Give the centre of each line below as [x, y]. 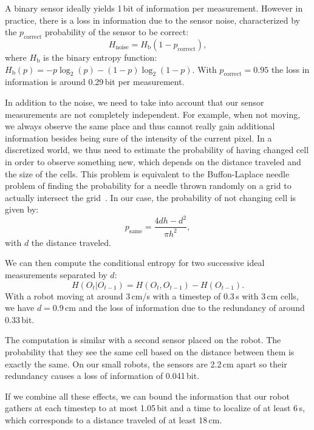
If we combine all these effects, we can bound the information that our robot [147, 396]
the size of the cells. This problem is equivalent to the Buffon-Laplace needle [147, 173]
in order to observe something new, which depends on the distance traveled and [153, 161]
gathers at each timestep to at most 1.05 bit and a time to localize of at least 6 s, [155, 408]
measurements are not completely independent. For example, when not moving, [153, 114]
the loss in [290, 69]
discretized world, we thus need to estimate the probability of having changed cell [157, 150]
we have [20, 308]
